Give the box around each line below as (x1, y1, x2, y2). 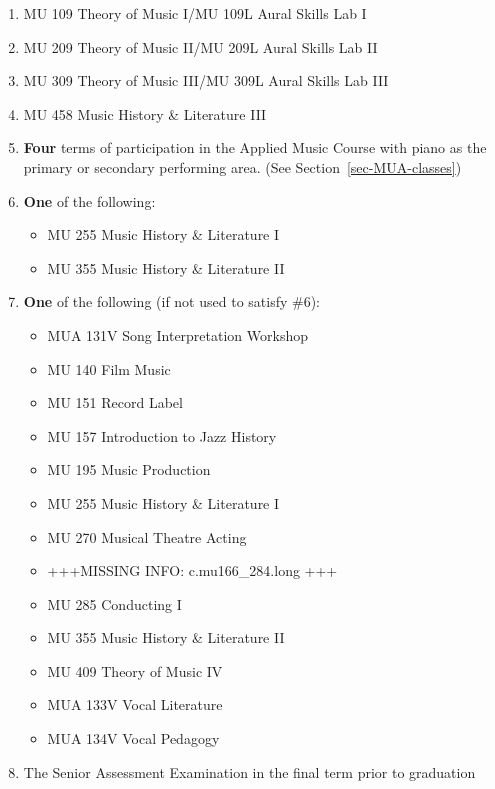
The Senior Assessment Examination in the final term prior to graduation (23, 761, 476, 782)
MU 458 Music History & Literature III (23, 103, 267, 124)
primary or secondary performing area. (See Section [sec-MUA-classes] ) (23, 156, 462, 177)
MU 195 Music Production (47, 459, 211, 480)
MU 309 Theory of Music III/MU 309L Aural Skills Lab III (23, 70, 389, 91)
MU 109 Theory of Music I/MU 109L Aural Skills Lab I (23, 3, 367, 23)
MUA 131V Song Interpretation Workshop (47, 324, 308, 345)
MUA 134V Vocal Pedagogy (47, 728, 220, 749)
